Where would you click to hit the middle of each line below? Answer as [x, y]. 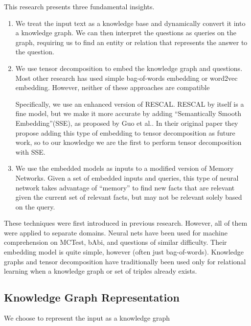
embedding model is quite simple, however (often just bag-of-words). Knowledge [124, 252]
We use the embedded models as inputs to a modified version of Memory [125, 168]
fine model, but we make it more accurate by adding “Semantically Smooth [128, 113]
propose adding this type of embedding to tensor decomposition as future [125, 132]
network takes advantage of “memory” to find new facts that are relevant [125, 187]
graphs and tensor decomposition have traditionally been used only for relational [125, 261]
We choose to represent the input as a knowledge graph [87, 318]
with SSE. [30, 151]
